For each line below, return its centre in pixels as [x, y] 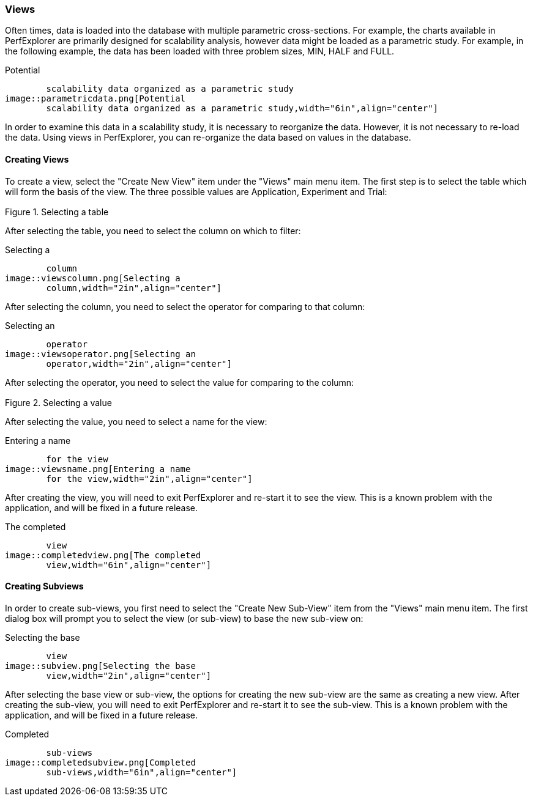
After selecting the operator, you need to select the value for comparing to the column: [180, 382]
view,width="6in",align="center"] [129, 565]
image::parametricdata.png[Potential [95, 99]
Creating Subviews [44, 586]
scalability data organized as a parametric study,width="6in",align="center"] [242, 109]
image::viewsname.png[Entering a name [98, 469]
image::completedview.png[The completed [103, 555]
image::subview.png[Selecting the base [100, 666]
